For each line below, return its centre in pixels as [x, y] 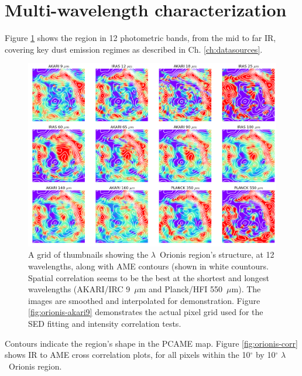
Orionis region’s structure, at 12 [217, 254]
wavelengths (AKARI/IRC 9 [79, 289]
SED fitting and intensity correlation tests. [105, 323]
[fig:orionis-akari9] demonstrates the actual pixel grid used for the [146, 312]
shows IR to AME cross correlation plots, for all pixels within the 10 [128, 355]
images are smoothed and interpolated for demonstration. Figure [144, 300]
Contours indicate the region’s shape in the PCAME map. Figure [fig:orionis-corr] [151, 343]
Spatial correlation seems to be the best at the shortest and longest [149, 277]
